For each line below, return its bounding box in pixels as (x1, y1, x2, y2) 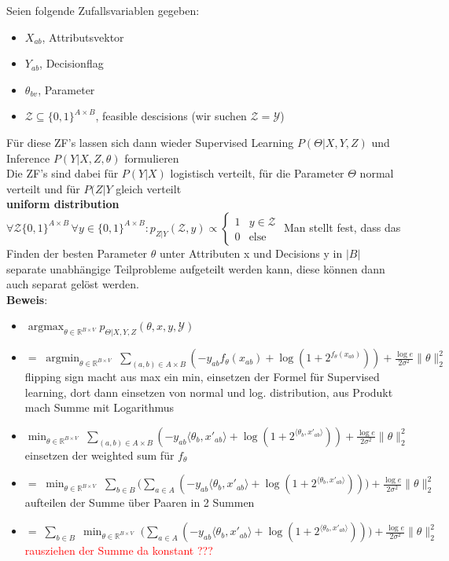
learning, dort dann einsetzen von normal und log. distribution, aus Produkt (24, 383, 393, 400)
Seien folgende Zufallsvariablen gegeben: (6, 2, 200, 18)
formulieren (124, 149, 179, 166)
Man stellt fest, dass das (284, 218, 401, 235)
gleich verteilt (116, 180, 182, 196)
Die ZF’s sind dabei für (6, 165, 119, 181)
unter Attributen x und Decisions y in (159, 244, 343, 261)
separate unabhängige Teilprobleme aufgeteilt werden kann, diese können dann (6, 260, 385, 277)
